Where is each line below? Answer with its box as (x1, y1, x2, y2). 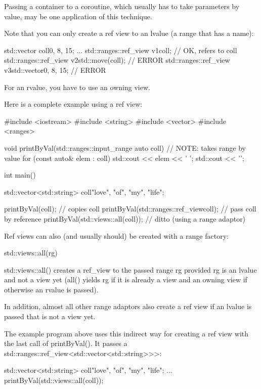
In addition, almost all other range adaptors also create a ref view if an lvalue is (4, 301, 252, 312)
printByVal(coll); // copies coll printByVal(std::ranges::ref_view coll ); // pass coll (4, 203, 256, 214)
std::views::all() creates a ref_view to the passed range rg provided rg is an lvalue (4, 264, 257, 275)
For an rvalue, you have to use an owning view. (4, 81, 150, 92)
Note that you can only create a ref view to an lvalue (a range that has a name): (4, 28, 254, 38)
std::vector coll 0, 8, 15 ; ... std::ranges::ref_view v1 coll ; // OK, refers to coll (4, 45, 237, 55)
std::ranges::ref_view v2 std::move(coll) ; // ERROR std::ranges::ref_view (4, 55, 230, 65)
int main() (4, 169, 36, 180)
